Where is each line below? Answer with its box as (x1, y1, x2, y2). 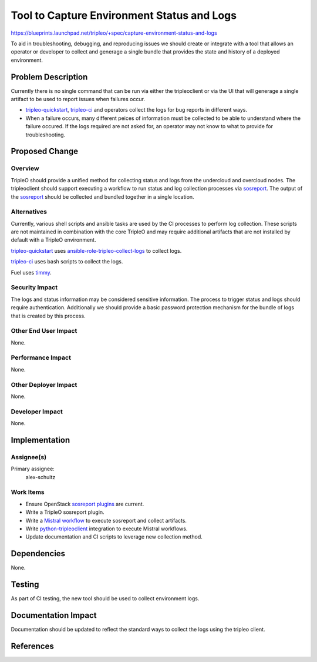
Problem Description (11, 72, 88, 82)
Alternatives (11, 208, 47, 216)
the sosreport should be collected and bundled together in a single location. (11, 193, 194, 200)
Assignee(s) (11, 453, 47, 461)
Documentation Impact (11, 610, 97, 620)
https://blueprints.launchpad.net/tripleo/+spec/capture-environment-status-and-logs (11, 29, 217, 36)
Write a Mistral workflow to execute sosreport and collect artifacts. (25, 517, 187, 524)
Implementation (11, 435, 70, 445)
